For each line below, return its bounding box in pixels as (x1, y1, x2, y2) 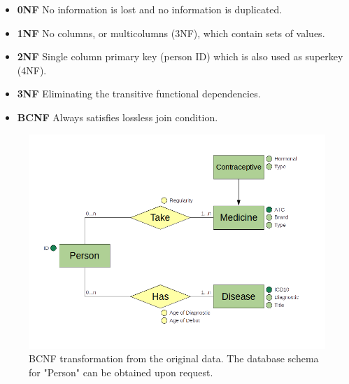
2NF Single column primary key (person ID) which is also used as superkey (17, 49, 343, 64)
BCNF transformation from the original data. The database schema (29, 351, 319, 366)
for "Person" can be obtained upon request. (29, 364, 213, 379)
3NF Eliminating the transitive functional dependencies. (17, 86, 261, 101)
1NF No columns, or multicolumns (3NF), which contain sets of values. (17, 25, 325, 40)
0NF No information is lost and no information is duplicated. (17, 2, 283, 16)
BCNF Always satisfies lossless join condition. (17, 109, 218, 124)
